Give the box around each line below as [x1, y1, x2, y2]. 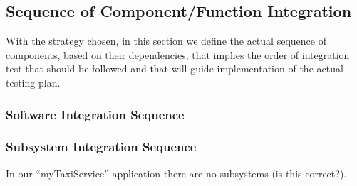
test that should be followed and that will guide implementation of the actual [6, 61, 343, 76]
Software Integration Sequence [6, 105, 185, 123]
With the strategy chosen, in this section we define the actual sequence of [6, 33, 326, 48]
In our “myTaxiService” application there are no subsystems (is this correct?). [6, 165, 347, 180]
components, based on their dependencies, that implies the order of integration [6, 47, 350, 62]
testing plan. [6, 75, 61, 89]
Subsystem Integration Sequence [6, 138, 197, 155]
